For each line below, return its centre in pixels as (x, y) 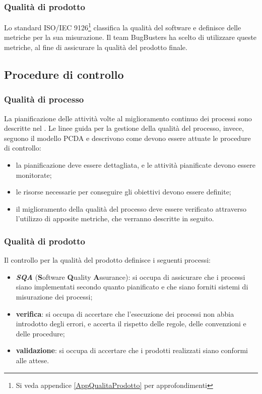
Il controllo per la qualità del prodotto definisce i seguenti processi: (107, 260)
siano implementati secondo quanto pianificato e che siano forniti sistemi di (132, 287)
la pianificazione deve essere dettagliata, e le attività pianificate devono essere (136, 165)
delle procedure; (40, 333)
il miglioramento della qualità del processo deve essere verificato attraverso (131, 208)
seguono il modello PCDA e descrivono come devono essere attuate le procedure (127, 138)
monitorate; (34, 175)
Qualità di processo (44, 99)
